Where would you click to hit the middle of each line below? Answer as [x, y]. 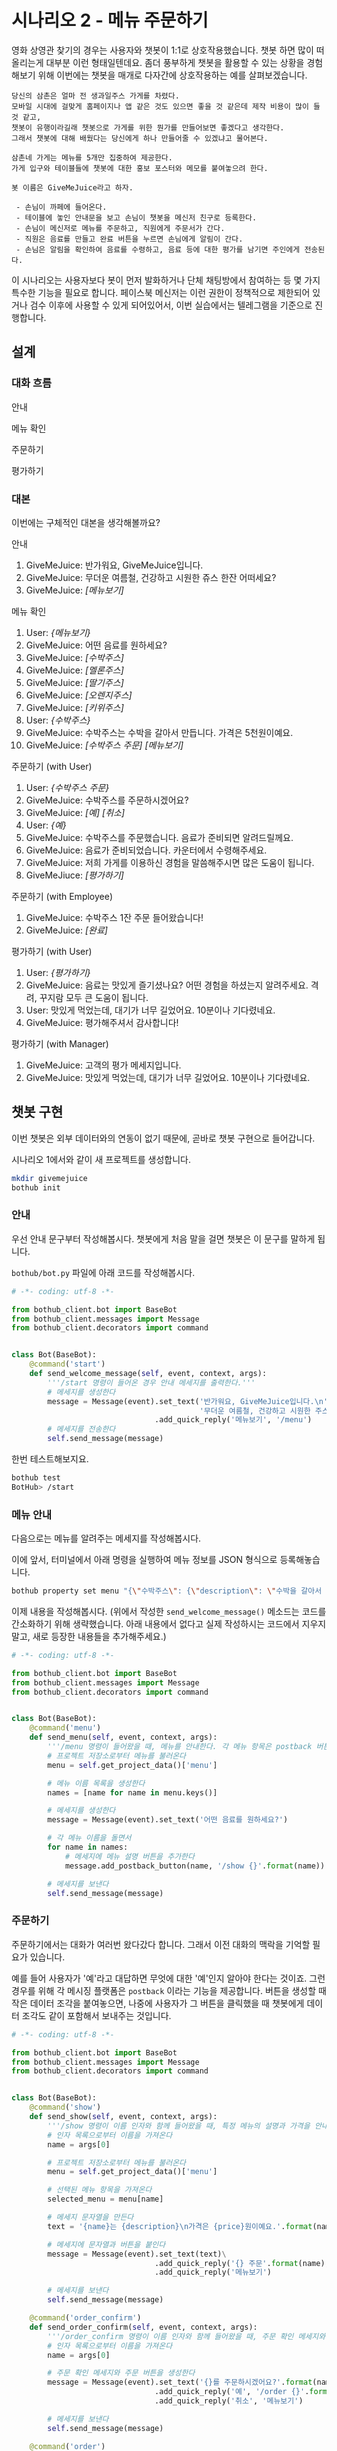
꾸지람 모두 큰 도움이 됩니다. [94, 997]
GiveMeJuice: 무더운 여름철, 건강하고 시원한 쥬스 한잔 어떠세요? [151, 577]
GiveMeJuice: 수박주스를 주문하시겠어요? [107, 800]
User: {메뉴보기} [58, 632]
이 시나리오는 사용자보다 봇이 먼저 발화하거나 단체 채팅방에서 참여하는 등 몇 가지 [166, 280]
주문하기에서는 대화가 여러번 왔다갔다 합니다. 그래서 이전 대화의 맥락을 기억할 [161, 1944]
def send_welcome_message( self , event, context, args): [148, 1374]
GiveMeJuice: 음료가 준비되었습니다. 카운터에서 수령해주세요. [146, 850]
